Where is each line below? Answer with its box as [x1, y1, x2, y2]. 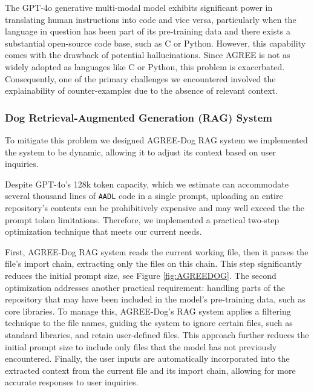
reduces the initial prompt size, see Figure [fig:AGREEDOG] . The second [5, 269, 276, 281]
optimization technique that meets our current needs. [5, 225, 202, 238]
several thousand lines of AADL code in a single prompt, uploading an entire [5, 189, 283, 202]
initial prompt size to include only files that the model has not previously [5, 340, 277, 353]
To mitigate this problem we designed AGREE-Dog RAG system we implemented [5, 133, 308, 146]
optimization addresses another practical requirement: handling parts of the [5, 281, 285, 293]
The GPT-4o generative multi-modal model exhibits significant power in [5, 1, 273, 13]
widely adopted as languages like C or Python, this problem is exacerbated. [5, 60, 285, 73]
